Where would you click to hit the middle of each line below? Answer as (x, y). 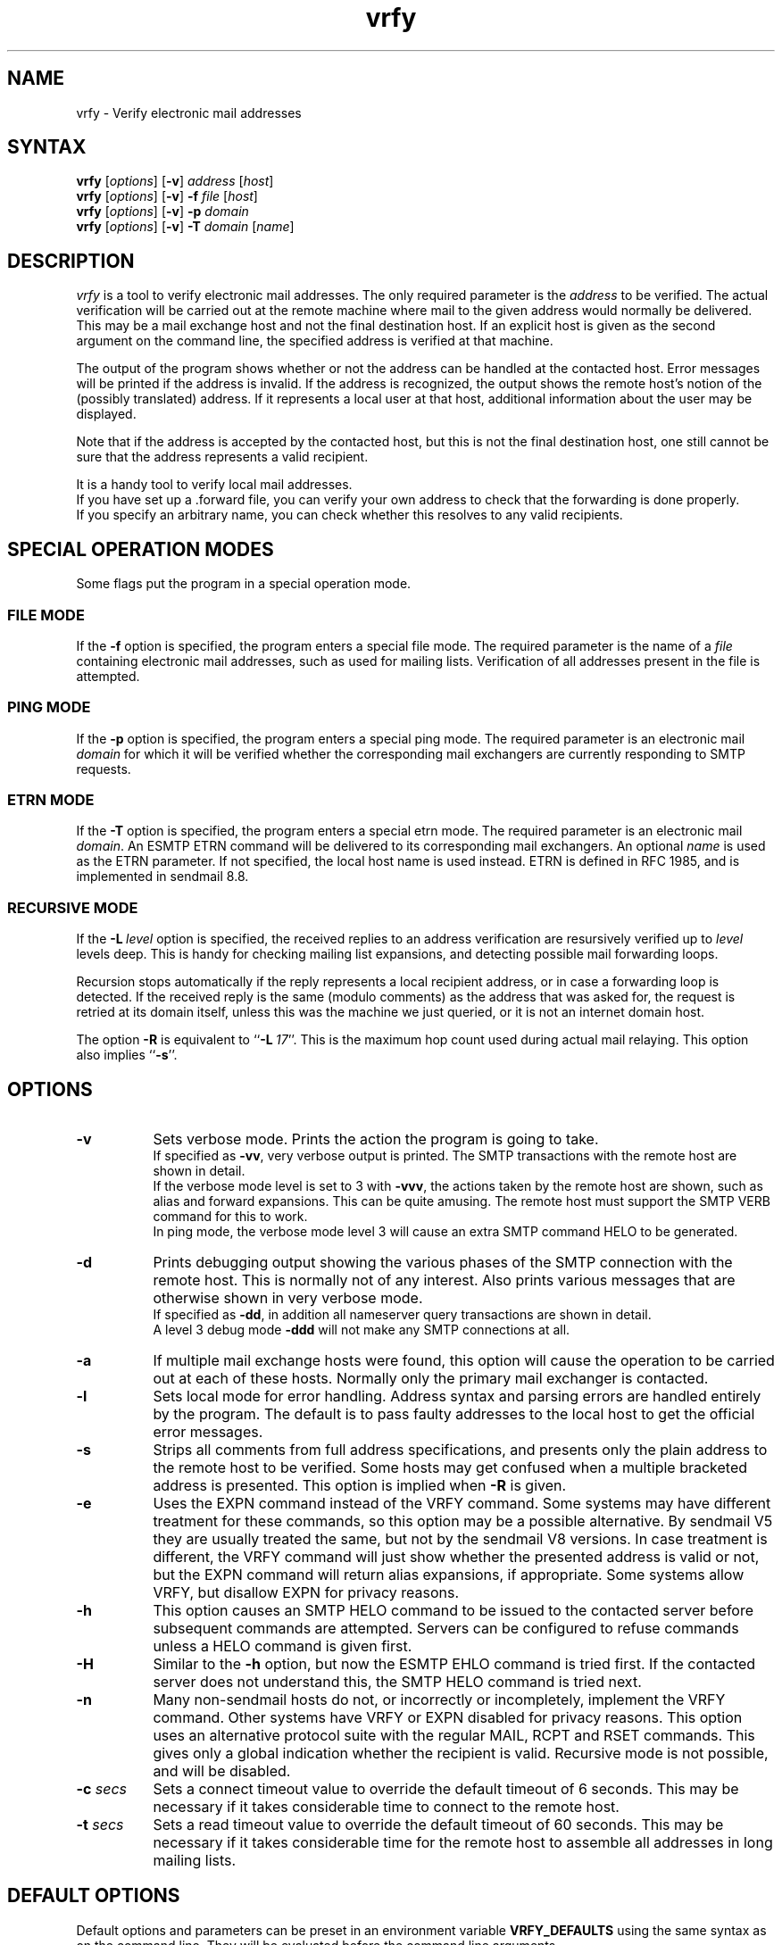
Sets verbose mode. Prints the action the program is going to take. (376, 1139)
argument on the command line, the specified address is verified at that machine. (315, 341)
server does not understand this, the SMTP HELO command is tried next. (397, 1681)
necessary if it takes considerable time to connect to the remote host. (386, 1806)
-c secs (102, 1788)
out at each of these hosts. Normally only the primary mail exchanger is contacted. (431, 1378)
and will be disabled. (222, 1770)
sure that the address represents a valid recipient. (222, 457)
